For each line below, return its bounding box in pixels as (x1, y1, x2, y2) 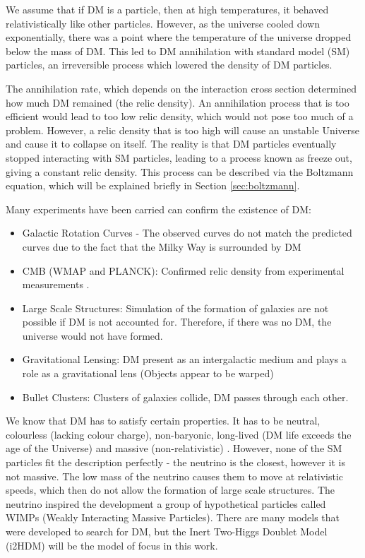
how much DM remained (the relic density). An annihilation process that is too (6, 95, 349, 109)
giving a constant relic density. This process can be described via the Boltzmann (6, 164, 354, 179)
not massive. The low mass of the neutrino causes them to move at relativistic (6, 468, 344, 483)
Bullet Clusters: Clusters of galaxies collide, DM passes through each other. (22, 389, 349, 404)
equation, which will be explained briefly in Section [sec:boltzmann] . (6, 178, 300, 193)
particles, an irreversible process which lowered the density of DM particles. (6, 57, 333, 72)
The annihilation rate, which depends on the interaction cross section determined (6, 81, 357, 95)
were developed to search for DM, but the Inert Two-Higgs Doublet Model (6, 524, 328, 538)
